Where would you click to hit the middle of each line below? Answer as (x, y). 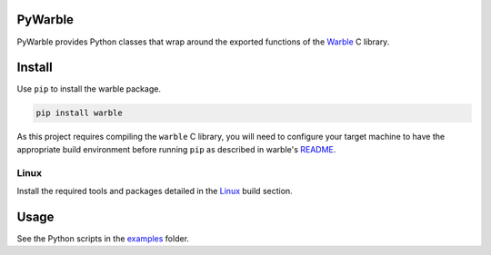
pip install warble (79, 113)
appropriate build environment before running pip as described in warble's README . (176, 149)
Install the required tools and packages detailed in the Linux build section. (155, 191)
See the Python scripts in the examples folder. (103, 238)
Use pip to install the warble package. (89, 89)
